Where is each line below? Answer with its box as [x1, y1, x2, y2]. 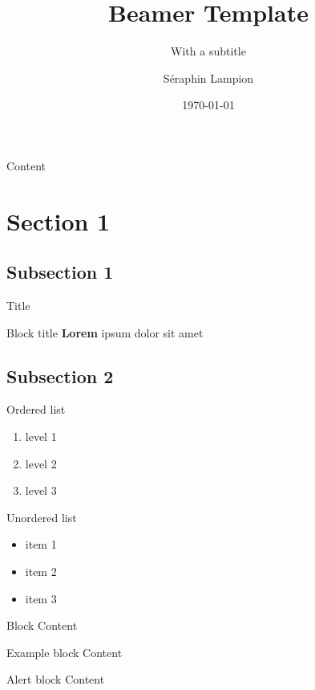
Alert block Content [6, 671, 105, 688]
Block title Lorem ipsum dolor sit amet [6, 324, 204, 341]
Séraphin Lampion [163, 69, 254, 86]
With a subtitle [171, 43, 246, 59]
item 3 [25, 590, 57, 606]
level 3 [25, 482, 57, 499]
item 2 [25, 563, 57, 580]
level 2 [25, 455, 57, 472]
